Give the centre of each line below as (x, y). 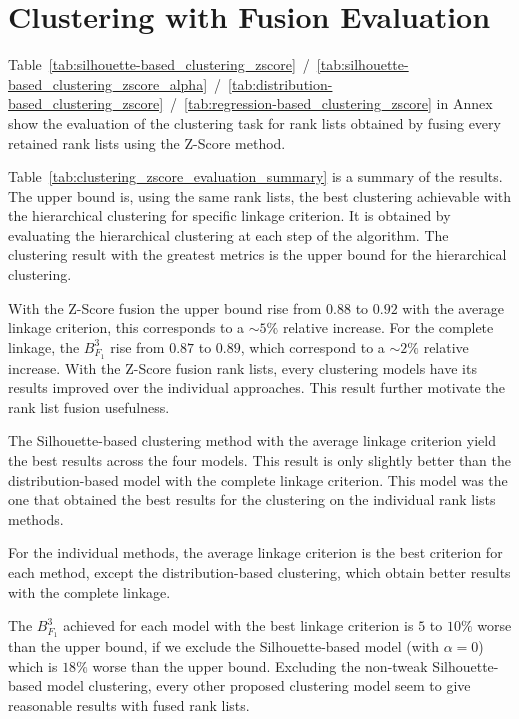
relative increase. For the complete (388, 327)
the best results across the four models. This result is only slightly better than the (260, 460)
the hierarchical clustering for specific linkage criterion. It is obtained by (229, 215)
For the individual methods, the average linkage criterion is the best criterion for (255, 552)
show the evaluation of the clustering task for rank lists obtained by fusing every (254, 122)
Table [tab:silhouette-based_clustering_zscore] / (159, 64)
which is (33, 665)
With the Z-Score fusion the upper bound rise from (165, 307)
